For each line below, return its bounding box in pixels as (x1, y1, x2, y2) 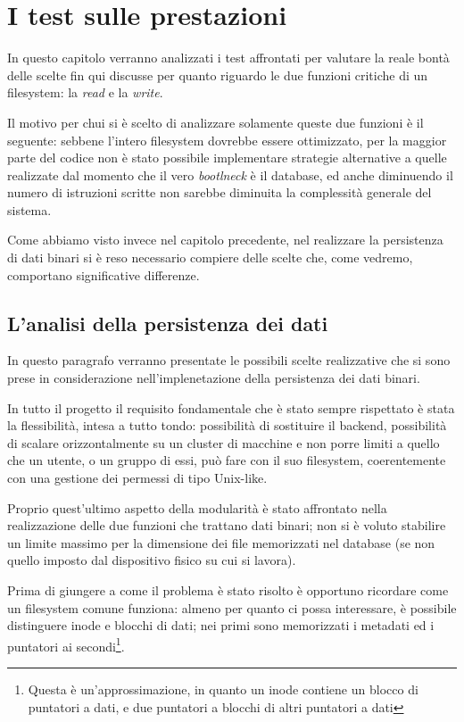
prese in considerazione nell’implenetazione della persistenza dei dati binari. (7, 369, 420, 387)
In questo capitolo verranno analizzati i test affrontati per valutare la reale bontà (7, 48, 450, 67)
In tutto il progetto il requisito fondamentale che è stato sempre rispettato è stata (7, 398, 455, 417)
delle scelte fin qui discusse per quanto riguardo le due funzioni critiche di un (7, 65, 428, 84)
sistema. (7, 200, 52, 219)
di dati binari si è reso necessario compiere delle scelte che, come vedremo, (7, 248, 413, 267)
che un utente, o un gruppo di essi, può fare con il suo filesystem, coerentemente (7, 451, 446, 469)
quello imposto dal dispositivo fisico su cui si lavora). (7, 551, 296, 569)
